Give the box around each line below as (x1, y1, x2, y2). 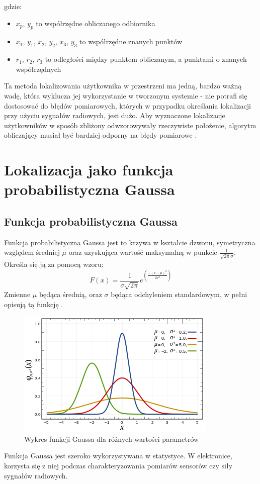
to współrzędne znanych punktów (79, 36, 183, 47)
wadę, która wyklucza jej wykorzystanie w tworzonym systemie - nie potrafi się (4, 90, 247, 101)
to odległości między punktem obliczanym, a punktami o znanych (45, 54, 247, 64)
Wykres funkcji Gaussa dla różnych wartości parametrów (24, 433, 199, 444)
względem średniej (4, 247, 60, 257)
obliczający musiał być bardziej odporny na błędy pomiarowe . (4, 130, 197, 140)
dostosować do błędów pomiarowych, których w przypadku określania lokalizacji (4, 100, 251, 111)
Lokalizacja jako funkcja (4, 159, 174, 180)
